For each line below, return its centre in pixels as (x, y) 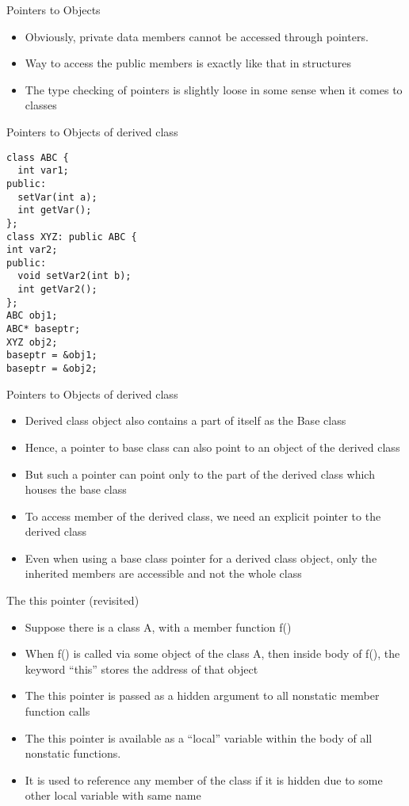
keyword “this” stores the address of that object (141, 668)
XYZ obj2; (32, 342)
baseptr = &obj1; (52, 355)
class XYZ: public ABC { (72, 237)
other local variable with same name (113, 795)
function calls (57, 711)
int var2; (32, 250)
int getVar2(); (57, 290)
